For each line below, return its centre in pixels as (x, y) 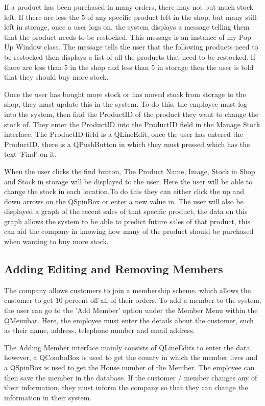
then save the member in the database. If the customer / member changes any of (131, 377)
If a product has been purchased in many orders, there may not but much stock (129, 7)
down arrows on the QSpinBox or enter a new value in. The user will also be (124, 201)
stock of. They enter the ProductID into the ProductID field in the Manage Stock (132, 124)
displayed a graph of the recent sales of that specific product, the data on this (126, 211)
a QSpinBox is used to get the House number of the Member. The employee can (129, 367)
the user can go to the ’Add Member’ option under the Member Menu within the (131, 310)
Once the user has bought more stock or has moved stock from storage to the (125, 94)
